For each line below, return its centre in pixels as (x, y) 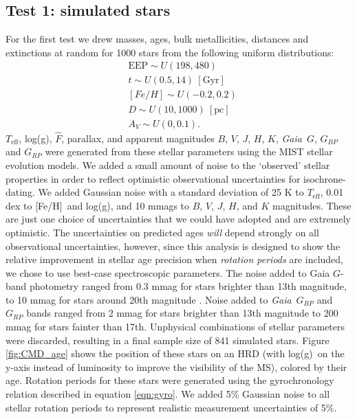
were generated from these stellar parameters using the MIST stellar (189, 151)
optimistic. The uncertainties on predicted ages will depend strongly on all (162, 232)
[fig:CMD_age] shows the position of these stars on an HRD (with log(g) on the (175, 353)
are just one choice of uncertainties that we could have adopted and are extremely (178, 219)
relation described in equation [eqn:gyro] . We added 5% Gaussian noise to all (168, 394)
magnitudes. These (312, 205)
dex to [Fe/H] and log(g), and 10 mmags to (98, 205)
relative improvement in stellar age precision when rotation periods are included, (174, 259)
